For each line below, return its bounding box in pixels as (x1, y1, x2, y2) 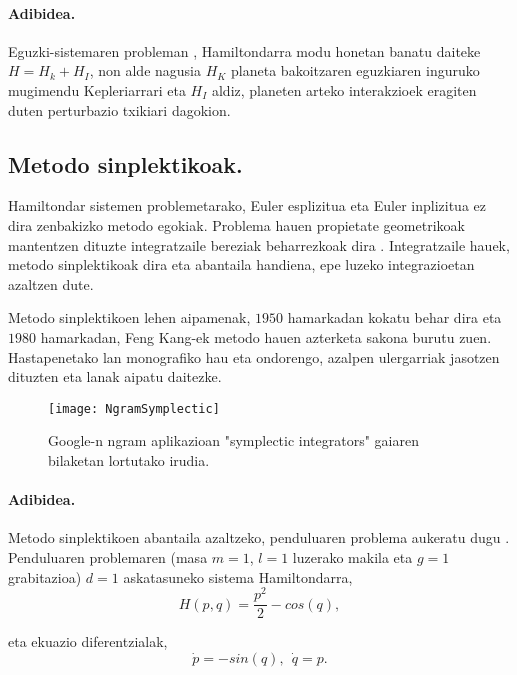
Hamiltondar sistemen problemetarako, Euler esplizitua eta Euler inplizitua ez (8, 195, 487, 216)
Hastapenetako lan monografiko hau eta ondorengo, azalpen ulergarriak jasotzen (8, 346, 500, 367)
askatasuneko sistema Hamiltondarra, (123, 566, 353, 587)
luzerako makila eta (292, 546, 413, 567)
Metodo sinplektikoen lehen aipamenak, (8, 307, 251, 328)
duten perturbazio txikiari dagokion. (8, 99, 231, 120)
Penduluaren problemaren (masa (8, 546, 208, 567)
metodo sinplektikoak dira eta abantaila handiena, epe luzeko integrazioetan (8, 254, 475, 275)
